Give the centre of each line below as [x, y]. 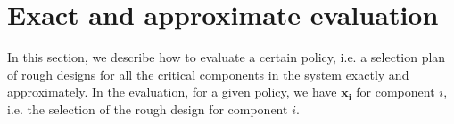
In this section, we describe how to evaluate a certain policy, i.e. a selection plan [227, 57]
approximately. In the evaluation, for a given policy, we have [172, 92]
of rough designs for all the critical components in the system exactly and [208, 74]
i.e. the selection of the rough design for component [148, 108]
